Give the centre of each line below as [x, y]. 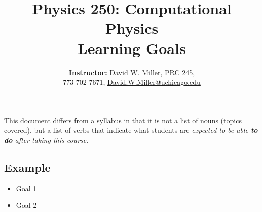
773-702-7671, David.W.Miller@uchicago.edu [132, 82]
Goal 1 [26, 188]
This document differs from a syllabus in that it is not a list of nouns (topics [123, 120]
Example [27, 167]
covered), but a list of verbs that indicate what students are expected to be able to [131, 130]
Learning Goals [132, 48]
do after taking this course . [46, 140]
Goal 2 [26, 205]
